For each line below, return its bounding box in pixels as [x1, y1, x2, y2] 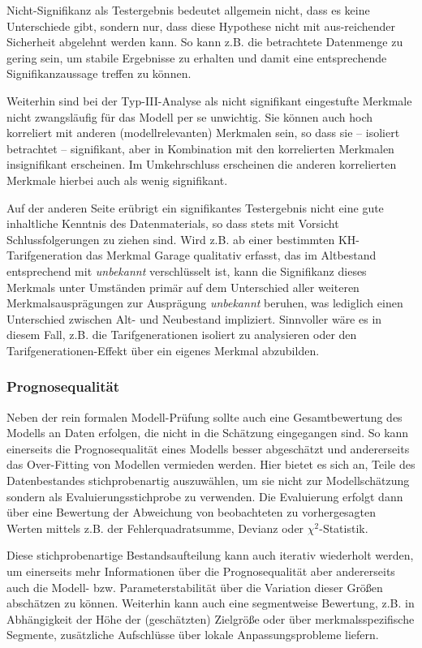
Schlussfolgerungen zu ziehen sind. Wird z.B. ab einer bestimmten [6, 230, 335, 247]
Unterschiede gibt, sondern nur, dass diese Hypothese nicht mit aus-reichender [6, 17, 396, 34]
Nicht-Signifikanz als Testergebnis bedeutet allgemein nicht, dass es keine [6, 2, 370, 18]
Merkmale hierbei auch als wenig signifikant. [6, 171, 228, 188]
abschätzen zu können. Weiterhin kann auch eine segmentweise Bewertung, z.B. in [6, 594, 415, 612]
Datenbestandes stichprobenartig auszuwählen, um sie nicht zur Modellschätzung [6, 472, 410, 489]
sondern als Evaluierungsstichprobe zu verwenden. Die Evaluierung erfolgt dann [6, 487, 403, 504]
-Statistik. [319, 519, 368, 536]
